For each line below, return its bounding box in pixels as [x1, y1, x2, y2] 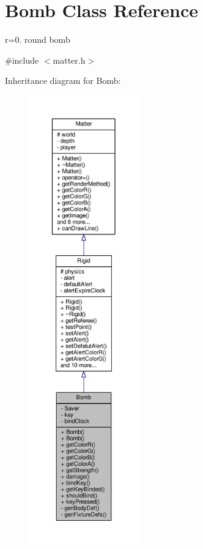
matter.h [53, 53, 86, 66]
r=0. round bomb [5, 33, 70, 46]
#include [5, 53, 39, 66]
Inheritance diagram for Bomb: [5, 74, 121, 87]
